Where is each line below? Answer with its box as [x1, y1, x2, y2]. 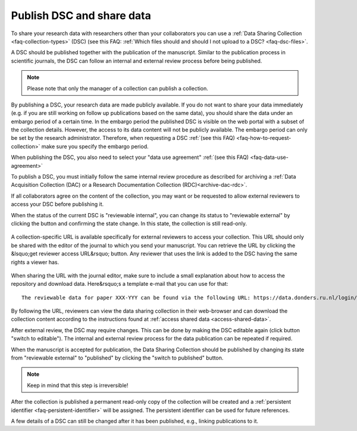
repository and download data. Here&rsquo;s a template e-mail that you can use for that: [11, 280, 228, 288]
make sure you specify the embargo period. [41, 143, 149, 150]
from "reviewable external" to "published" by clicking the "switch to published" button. [11, 354, 224, 361]
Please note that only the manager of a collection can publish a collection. [27, 85, 208, 92]
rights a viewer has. [11, 258, 59, 266]
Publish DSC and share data [11, 9, 151, 22]
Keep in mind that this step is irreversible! [27, 382, 129, 389]
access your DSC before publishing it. [11, 201, 104, 208]
